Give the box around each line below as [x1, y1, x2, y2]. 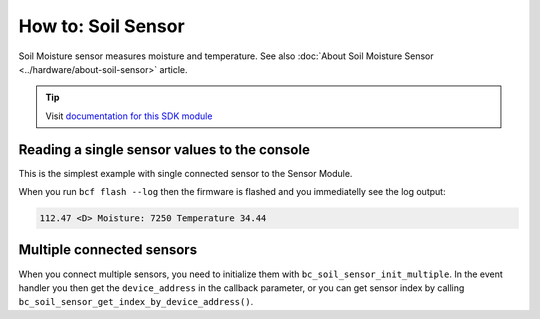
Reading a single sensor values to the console [18, 141, 310, 158]
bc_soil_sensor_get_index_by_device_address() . [18, 296, 254, 308]
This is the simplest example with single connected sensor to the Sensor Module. [18, 167, 353, 179]
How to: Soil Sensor [18, 15, 185, 37]
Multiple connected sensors [18, 241, 198, 259]
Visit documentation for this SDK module [45, 110, 213, 122]
